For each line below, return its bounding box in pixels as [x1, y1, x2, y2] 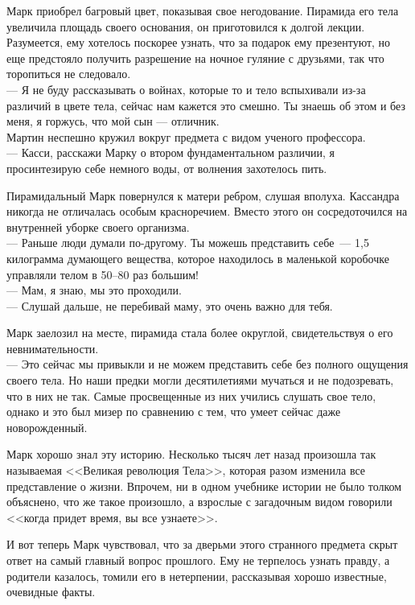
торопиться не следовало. [6, 65, 131, 82]
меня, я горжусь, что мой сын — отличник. [6, 113, 220, 130]
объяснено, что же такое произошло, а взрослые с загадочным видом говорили [6, 493, 392, 510]
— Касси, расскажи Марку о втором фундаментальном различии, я [6, 144, 335, 161]
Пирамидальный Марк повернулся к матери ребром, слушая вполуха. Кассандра [6, 187, 400, 204]
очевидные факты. [6, 583, 96, 600]
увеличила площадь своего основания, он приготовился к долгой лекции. [6, 18, 365, 35]
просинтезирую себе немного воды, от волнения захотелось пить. [6, 159, 327, 176]
